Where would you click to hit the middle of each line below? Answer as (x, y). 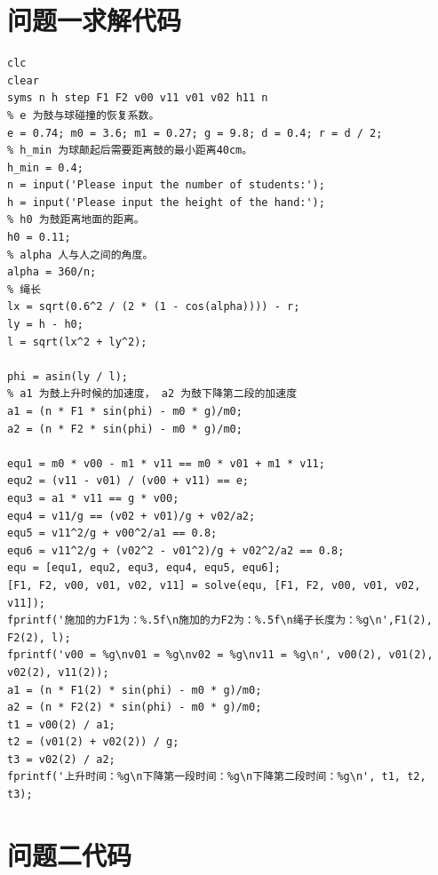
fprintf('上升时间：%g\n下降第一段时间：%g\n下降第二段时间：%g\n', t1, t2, (217, 777)
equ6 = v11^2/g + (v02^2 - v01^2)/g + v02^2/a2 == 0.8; (176, 550)
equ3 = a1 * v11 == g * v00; (93, 498)
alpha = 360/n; (52, 272)
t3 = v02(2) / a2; (61, 759)
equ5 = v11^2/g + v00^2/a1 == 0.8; (112, 533)
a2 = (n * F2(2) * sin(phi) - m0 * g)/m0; (135, 708)
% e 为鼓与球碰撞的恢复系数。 (84, 115)
